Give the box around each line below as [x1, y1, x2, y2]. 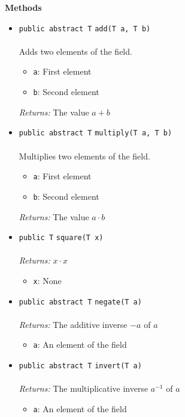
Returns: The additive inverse [19, 318, 128, 330]
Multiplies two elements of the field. [19, 149, 150, 162]
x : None [33, 274, 62, 286]
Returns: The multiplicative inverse [19, 382, 148, 395]
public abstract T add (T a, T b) [19, 24, 151, 33]
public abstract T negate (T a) [19, 297, 142, 306]
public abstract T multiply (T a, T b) [19, 129, 172, 138]
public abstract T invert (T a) [19, 362, 142, 371]
